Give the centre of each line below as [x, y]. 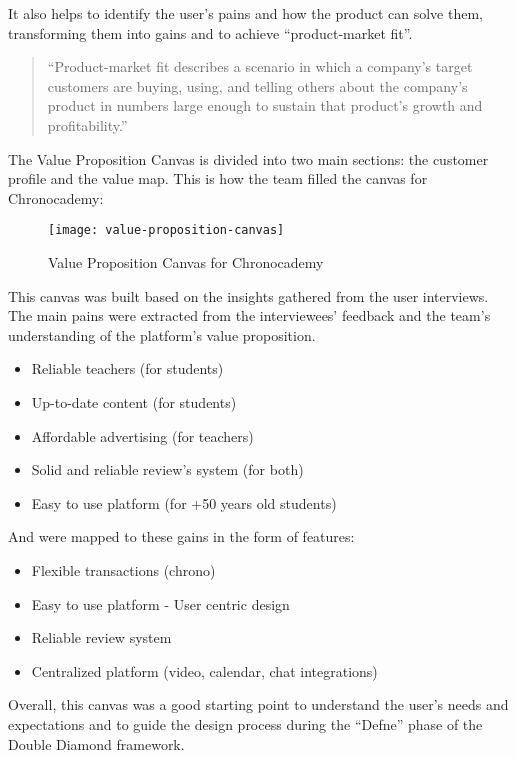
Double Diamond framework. [96, 743]
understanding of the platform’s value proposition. [162, 334]
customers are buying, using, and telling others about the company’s [257, 85]
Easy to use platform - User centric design [160, 603]
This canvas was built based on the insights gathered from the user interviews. [248, 295]
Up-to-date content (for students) [134, 401]
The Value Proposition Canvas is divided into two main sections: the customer [248, 158]
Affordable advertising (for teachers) [142, 435]
